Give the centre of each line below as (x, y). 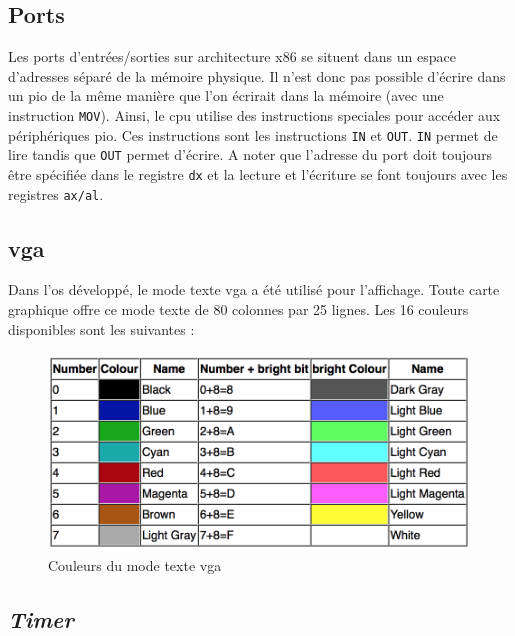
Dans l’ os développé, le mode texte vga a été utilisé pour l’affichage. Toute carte (254, 289)
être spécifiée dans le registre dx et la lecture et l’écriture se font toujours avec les (258, 173)
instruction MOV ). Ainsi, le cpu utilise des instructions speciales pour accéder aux (254, 114)
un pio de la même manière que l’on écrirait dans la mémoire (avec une (226, 95)
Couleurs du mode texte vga (135, 564)
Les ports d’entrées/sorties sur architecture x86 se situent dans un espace (232, 56)
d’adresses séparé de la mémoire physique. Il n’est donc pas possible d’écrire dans (257, 75)
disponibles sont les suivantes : (101, 328)
